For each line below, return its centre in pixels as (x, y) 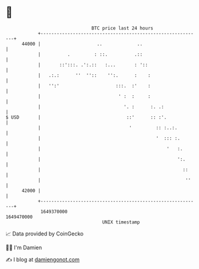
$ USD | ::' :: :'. (86, 117)
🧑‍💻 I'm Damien (24, 247)
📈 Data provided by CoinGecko (45, 234)
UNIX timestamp (121, 222)
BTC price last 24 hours (122, 28)
